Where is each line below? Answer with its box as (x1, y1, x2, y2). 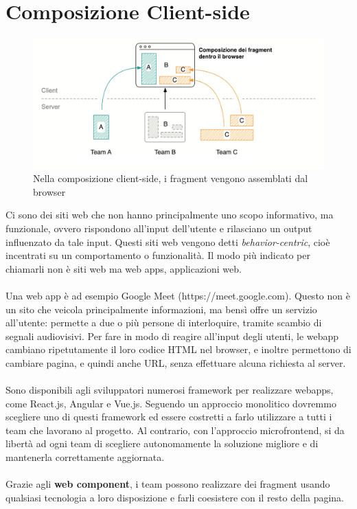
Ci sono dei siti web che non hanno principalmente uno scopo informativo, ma (5, 207, 334, 222)
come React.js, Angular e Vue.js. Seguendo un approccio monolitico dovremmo (5, 396, 336, 410)
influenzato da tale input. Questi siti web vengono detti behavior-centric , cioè (5, 234, 330, 249)
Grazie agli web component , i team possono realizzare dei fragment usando (5, 477, 330, 491)
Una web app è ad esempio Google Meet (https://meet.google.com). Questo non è (5, 288, 350, 302)
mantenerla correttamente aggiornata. (5, 450, 165, 464)
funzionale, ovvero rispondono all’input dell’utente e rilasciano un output (5, 220, 312, 235)
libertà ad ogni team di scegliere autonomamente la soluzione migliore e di (5, 436, 319, 451)
